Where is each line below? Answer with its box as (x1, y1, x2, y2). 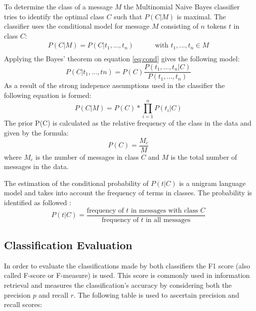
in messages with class (130, 207, 198, 214)
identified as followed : (4, 197, 72, 208)
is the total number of (171, 151, 237, 162)
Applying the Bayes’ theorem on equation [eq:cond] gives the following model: (4, 53, 240, 64)
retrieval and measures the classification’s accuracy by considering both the (4, 280, 232, 290)
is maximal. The (176, 11, 226, 21)
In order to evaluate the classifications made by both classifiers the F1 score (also (4, 260, 250, 270)
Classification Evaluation (4, 237, 132, 253)
